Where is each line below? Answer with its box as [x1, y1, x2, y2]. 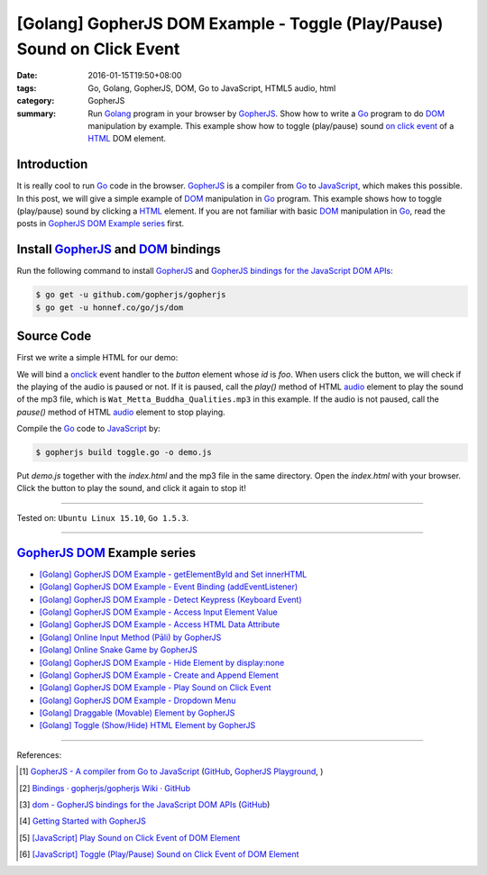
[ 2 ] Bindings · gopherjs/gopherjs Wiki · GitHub [19, 782, 191, 793]
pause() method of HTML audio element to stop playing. [16, 406, 225, 417]
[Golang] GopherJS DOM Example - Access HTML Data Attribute [39, 619, 280, 630]
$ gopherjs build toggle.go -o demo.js [35, 447, 212, 458]
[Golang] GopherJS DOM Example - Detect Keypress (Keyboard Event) [39, 594, 302, 605]
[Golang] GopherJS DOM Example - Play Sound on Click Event [39, 682, 271, 693]
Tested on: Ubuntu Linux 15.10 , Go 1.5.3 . [16, 512, 189, 523]
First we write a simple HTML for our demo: [16, 352, 179, 363]
